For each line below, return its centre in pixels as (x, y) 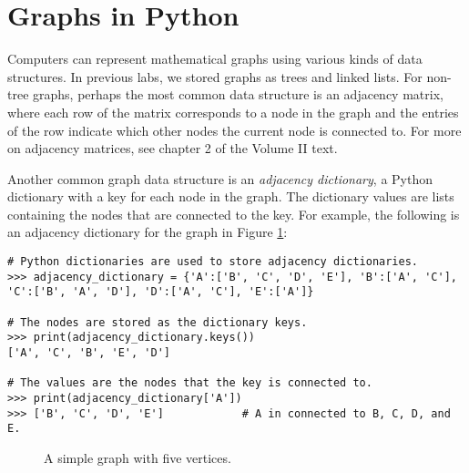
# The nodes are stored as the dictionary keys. (158, 322)
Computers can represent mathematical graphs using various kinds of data (215, 59)
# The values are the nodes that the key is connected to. (190, 383)
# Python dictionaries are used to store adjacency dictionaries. (213, 262)
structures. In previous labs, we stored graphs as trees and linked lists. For (215, 76)
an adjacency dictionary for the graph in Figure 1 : (148, 232)
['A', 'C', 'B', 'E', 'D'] (89, 353)
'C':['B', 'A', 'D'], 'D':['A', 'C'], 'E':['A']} (161, 292)
